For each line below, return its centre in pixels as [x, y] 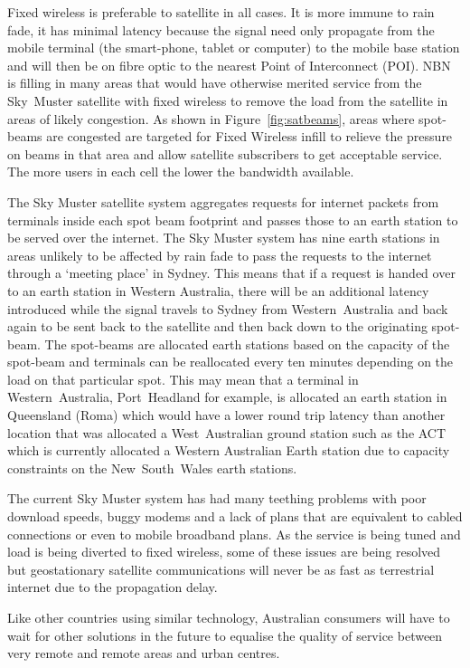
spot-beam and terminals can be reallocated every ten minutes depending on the [230, 362]
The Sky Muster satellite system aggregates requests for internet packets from [223, 201]
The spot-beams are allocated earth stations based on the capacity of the [247, 344]
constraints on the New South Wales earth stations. [152, 468]
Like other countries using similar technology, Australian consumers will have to [229, 617]
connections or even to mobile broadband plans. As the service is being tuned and [234, 534]
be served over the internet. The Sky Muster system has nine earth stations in [224, 238]
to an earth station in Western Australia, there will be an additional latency [218, 290]
